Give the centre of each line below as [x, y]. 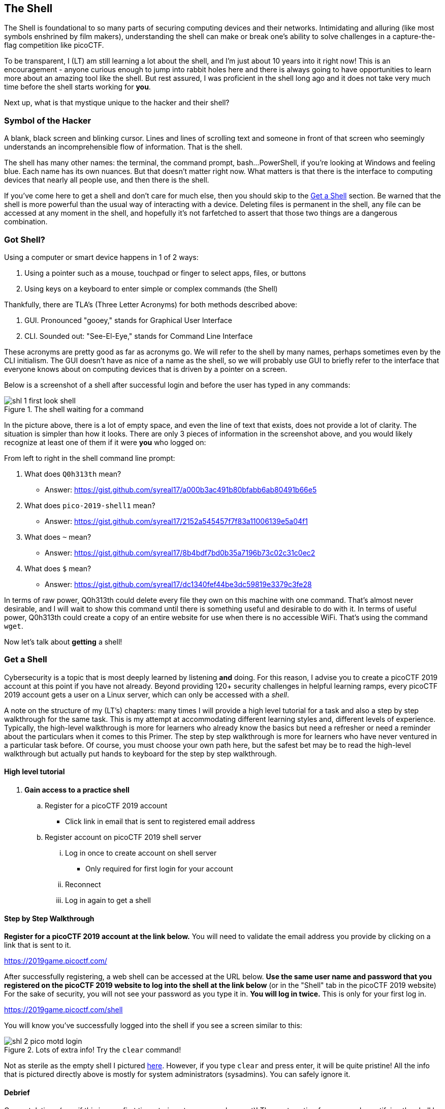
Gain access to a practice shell [77, 790]
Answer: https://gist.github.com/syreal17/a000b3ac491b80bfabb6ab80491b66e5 [181, 489]
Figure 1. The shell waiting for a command [74, 409]
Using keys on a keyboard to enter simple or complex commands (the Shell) [151, 288]
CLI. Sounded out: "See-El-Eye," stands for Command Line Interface [139, 336]
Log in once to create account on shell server [141, 853]
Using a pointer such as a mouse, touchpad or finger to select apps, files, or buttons [165, 273]
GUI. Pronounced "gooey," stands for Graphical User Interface [128, 320]
